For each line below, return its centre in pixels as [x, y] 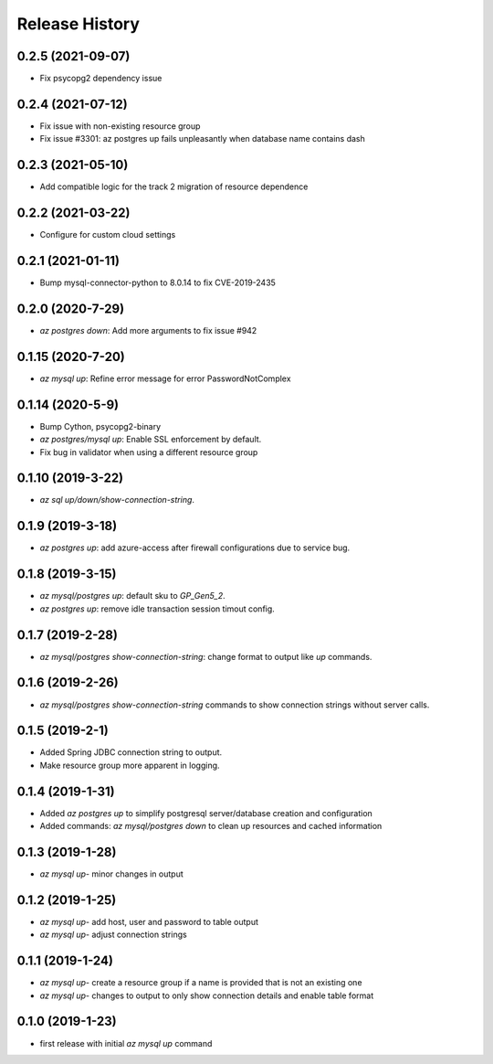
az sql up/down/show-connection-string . [117, 500]
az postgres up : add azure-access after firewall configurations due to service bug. [195, 548]
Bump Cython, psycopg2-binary [100, 426]
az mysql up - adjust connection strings [113, 935]
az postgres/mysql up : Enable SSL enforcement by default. [151, 440]
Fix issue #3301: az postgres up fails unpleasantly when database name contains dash [202, 139]
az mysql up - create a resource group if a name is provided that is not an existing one [201, 983]
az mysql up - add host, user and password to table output [149, 921]
